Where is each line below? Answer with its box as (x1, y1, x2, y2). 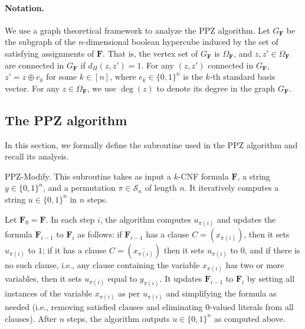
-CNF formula (178, 170, 229, 182)
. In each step (45, 213, 95, 225)
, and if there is (244, 243, 300, 256)
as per (118, 286, 140, 299)
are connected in (5, 58, 64, 71)
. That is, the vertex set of (103, 47, 198, 59)
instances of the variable (5, 286, 92, 299)
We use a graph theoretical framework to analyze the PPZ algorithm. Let (5, 24, 270, 36)
